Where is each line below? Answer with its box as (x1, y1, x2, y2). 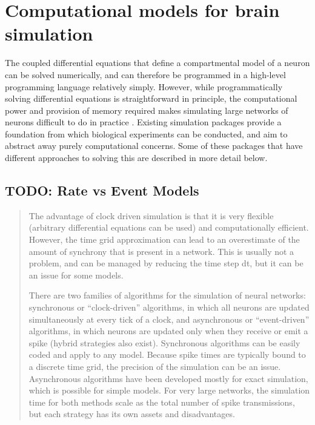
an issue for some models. (28, 268, 124, 281)
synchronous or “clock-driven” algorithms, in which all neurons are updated (28, 301, 310, 314)
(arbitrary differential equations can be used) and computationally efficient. (28, 221, 309, 234)
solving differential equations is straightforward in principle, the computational (5, 92, 297, 105)
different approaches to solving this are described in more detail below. (5, 151, 268, 164)
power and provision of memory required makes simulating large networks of (5, 104, 288, 116)
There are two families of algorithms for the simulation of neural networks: (28, 289, 306, 301)
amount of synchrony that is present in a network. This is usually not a (28, 245, 294, 257)
